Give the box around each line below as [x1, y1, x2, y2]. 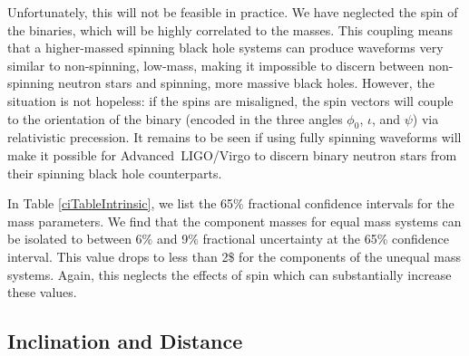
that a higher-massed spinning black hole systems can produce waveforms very [7, 38, 444, 57]
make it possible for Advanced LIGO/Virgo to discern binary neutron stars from [7, 145, 457, 164]
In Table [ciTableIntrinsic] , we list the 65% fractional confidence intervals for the [7, 194, 454, 213]
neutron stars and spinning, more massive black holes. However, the [58, 73, 435, 92]
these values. [7, 283, 77, 302]
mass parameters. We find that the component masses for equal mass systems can [7, 211, 462, 230]
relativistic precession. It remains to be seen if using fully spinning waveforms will [7, 128, 462, 147]
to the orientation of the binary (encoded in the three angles [7, 109, 343, 128]
